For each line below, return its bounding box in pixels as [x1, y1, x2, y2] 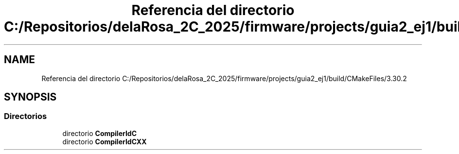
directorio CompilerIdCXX [62, 137, 147, 146]
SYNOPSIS [4, 91, 57, 103]
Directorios [4, 111, 47, 121]
